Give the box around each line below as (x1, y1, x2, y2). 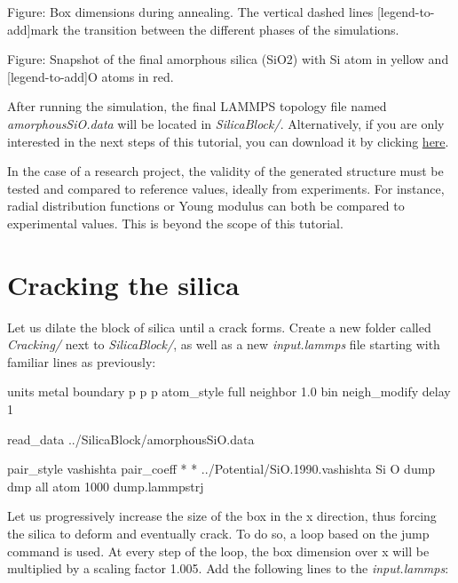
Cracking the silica (7, 266, 240, 302)
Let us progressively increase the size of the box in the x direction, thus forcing (7, 507, 437, 525)
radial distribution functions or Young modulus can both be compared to (7, 196, 405, 215)
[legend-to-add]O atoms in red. (7, 67, 174, 85)
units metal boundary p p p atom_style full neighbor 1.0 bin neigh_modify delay (7, 382, 451, 401)
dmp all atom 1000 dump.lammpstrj (7, 476, 204, 495)
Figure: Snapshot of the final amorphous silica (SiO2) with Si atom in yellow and (7, 50, 449, 68)
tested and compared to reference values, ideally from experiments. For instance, (7, 179, 445, 197)
